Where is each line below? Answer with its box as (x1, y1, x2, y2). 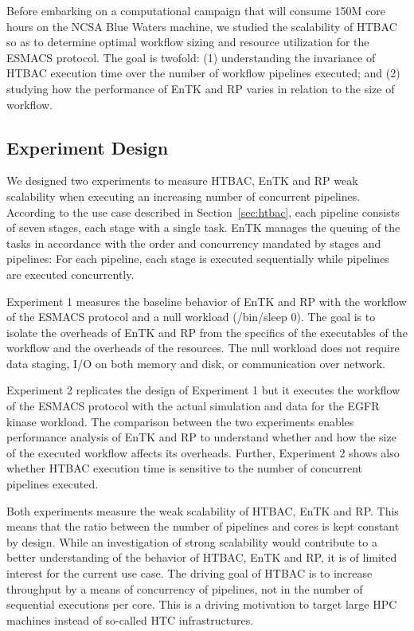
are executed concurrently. (6, 265, 135, 282)
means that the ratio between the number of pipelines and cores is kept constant (6, 518, 400, 535)
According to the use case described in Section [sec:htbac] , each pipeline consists (6, 203, 400, 220)
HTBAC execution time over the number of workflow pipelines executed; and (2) (6, 65, 400, 81)
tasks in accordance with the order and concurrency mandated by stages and (6, 234, 381, 251)
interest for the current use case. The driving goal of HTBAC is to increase (6, 565, 373, 582)
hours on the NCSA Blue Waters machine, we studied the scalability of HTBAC (6, 18, 397, 34)
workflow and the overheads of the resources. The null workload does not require (6, 339, 400, 356)
